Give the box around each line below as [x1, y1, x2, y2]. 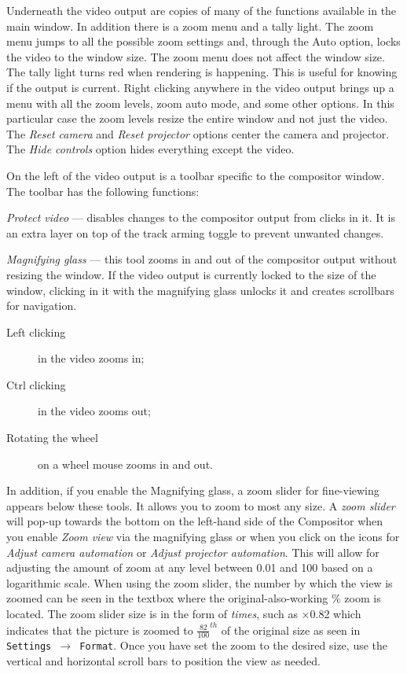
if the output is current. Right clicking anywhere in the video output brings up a [6, 79, 394, 95]
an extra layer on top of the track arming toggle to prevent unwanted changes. [6, 224, 384, 241]
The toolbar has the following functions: [6, 182, 200, 199]
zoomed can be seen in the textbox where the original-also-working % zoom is [6, 590, 381, 606]
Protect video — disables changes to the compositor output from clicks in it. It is [6, 209, 395, 226]
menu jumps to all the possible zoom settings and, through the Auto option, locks [6, 33, 401, 50]
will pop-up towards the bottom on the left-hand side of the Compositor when [6, 513, 383, 529]
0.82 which [310, 606, 361, 621]
